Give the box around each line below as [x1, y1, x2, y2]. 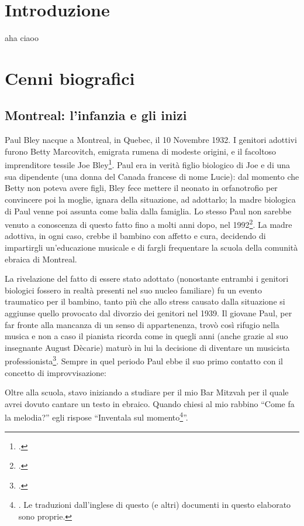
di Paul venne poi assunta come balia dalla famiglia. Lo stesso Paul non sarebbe [5, 204, 292, 217]
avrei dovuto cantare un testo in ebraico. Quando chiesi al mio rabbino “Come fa [5, 397, 295, 409]
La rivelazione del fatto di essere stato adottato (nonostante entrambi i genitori [5, 272, 289, 285]
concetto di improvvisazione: [5, 366, 106, 378]
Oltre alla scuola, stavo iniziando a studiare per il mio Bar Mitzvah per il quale [5, 386, 289, 398]
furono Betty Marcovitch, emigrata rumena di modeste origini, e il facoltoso [5, 145, 277, 157]
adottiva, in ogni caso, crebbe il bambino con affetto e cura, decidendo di [5, 230, 266, 242]
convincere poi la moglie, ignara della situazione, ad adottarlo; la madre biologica [5, 193, 296, 205]
